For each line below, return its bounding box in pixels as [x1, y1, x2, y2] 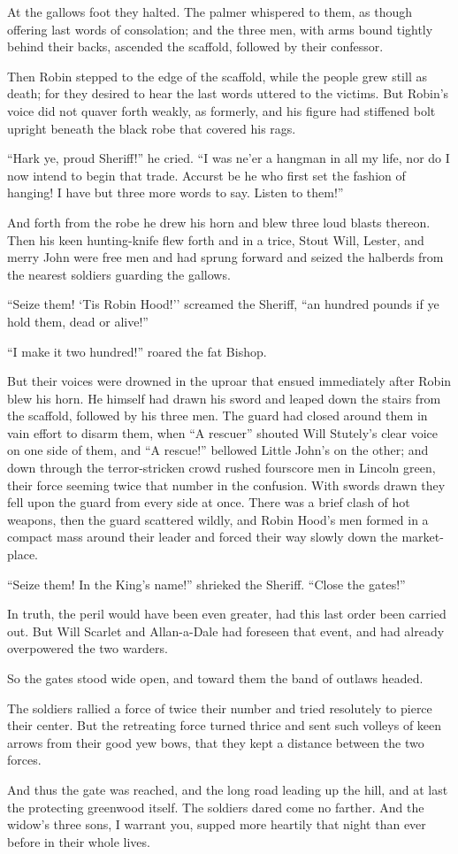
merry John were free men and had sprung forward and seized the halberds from [7, 248, 444, 266]
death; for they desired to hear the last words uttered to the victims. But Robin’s [7, 84, 449, 103]
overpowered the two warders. [7, 639, 168, 658]
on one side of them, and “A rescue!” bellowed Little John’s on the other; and [7, 441, 429, 459]
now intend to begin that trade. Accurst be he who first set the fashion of [7, 165, 406, 184]
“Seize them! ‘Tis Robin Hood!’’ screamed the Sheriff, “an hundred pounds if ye [7, 295, 439, 313]
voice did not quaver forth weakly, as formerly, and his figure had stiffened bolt [7, 101, 436, 119]
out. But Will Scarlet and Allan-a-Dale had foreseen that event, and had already [7, 621, 445, 640]
